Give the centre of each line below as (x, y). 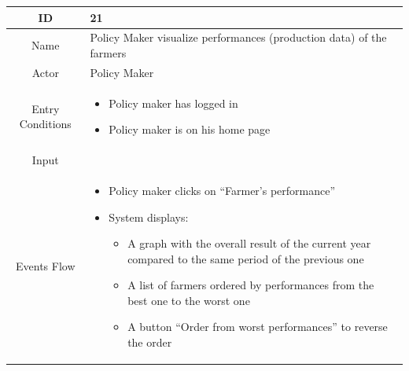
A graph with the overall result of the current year (249, 243)
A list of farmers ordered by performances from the (251, 285)
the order (150, 342)
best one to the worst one (189, 300)
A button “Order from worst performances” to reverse (258, 327)
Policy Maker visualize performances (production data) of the (238, 37)
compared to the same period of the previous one (246, 258)
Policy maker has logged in (173, 103)
